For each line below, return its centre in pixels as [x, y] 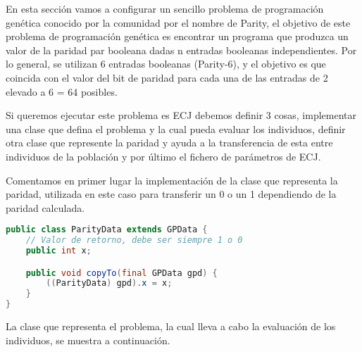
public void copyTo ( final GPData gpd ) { [121, 273]
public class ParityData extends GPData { [107, 230]
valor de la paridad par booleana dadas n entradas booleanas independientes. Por [181, 50]
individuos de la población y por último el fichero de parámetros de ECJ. [163, 156]
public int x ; [58, 251]
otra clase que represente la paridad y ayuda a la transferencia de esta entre [169, 143]
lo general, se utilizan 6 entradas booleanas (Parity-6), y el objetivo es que [166, 64]
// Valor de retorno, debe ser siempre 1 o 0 [134, 240]
